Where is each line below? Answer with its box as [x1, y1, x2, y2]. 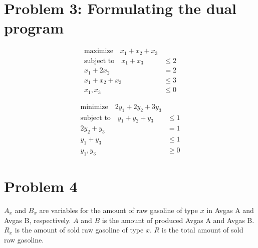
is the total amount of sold [161, 224, 243, 235]
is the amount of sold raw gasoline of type [15, 224, 144, 235]
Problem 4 [4, 176, 78, 196]
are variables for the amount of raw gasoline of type [39, 205, 198, 215]
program [4, 17, 64, 38]
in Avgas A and [206, 205, 254, 215]
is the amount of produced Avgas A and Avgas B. [102, 214, 254, 225]
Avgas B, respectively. [4, 214, 71, 225]
